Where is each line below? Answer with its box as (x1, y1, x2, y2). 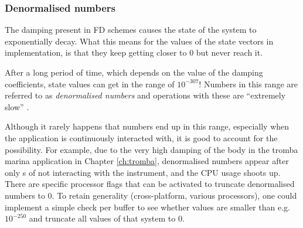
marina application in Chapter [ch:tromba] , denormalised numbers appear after (5, 155, 289, 167)
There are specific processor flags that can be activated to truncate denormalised (5, 178, 295, 190)
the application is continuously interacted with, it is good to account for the (5, 131, 278, 144)
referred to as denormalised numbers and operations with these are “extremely (5, 89, 286, 101)
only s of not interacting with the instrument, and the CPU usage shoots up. (5, 166, 281, 178)
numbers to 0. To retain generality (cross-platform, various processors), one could (5, 189, 297, 201)
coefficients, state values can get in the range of (5, 77, 175, 90)
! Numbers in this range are (199, 77, 298, 90)
